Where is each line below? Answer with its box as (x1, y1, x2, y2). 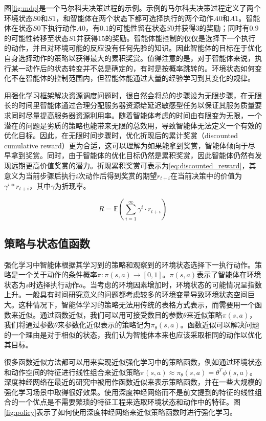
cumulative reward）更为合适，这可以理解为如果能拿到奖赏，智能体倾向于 (4, 140, 248, 150)
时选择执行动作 (29, 279, 79, 290)
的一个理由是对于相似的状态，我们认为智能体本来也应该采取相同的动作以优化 (4, 329, 262, 340)
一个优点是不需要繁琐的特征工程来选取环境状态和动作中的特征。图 (18, 396, 240, 407)
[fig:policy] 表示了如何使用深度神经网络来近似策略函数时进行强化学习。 (4, 406, 237, 417)
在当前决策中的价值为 (170, 170, 242, 181)
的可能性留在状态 (109, 23, 166, 33)
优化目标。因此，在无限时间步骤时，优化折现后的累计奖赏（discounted (4, 130, 238, 141)
